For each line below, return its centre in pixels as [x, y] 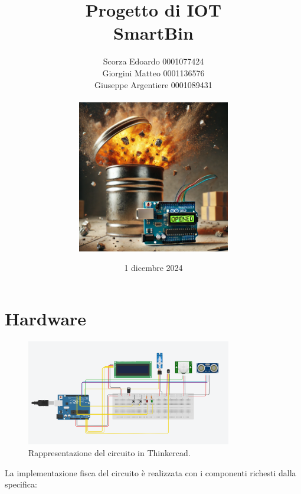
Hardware [46, 318]
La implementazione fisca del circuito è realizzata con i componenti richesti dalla [150, 472]
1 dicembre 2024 [153, 268]
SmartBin [153, 33]
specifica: [21, 484]
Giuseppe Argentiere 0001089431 [153, 84]
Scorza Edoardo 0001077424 [153, 61]
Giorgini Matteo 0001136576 [153, 72]
